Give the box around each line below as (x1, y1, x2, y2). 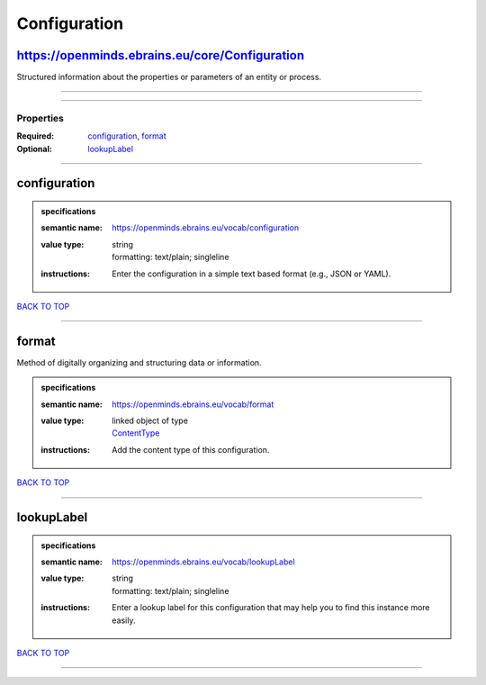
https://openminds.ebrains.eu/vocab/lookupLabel (112, 556, 296, 567)
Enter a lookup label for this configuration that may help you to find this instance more (112, 602, 431, 613)
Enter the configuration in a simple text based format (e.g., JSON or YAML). (112, 268, 391, 279)
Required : (16, 131, 54, 141)
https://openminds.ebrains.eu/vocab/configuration (112, 222, 300, 233)
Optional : (16, 143, 53, 154)
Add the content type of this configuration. (112, 444, 270, 455)
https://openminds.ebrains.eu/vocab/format (112, 399, 274, 410)
